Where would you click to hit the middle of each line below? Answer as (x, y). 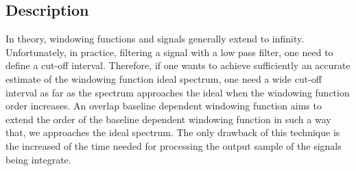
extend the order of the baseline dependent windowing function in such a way (168, 119)
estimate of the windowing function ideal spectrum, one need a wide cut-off (164, 78)
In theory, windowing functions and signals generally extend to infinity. (155, 39)
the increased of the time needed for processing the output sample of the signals (174, 145)
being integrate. (38, 159)
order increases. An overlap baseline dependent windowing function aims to (164, 106)
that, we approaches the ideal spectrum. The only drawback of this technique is (173, 132)
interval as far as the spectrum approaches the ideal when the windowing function (178, 92)
